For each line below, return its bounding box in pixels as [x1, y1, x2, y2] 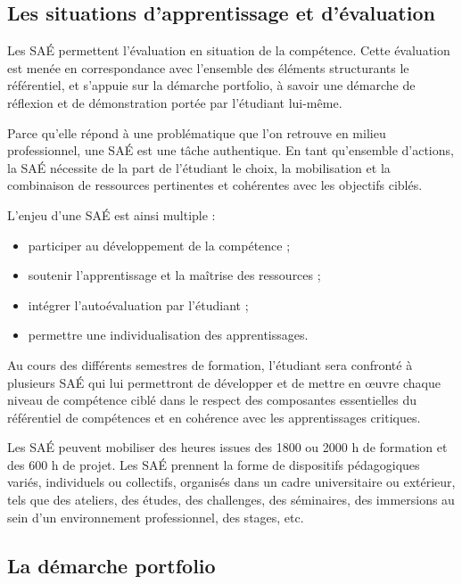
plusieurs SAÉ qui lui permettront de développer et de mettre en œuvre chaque [7, 373, 441, 391]
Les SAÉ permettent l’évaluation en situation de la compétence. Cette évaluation [7, 41, 450, 60]
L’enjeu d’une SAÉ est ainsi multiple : [7, 205, 216, 224]
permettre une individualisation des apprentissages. [28, 325, 309, 344]
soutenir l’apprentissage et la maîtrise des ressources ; [28, 266, 321, 284]
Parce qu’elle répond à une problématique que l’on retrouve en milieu [7, 123, 386, 142]
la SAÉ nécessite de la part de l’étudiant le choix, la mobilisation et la [7, 158, 391, 177]
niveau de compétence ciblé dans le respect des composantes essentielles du [7, 391, 417, 409]
